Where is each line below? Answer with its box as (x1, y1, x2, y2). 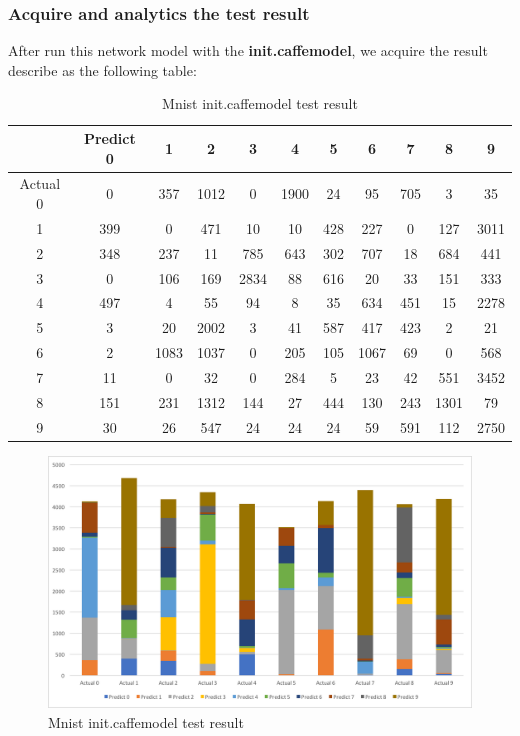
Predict (83, 128, 136, 148)
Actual (19, 173, 61, 194)
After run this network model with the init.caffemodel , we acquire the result (8, 40, 488, 61)
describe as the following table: (8, 59, 197, 80)
